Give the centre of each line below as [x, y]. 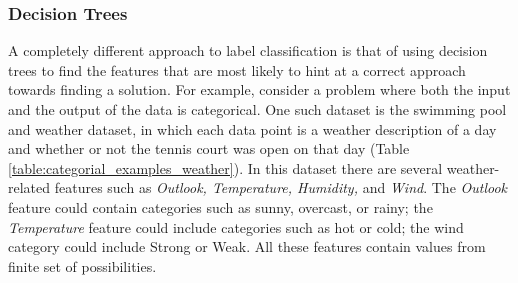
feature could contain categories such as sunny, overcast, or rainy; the [220, 206]
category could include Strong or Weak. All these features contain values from [247, 246]
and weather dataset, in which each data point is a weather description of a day [252, 128]
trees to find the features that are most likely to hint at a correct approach [237, 69]
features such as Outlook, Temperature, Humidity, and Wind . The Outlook [281, 187]
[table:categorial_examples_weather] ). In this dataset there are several [225, 167]
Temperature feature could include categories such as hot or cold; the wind [236, 226]
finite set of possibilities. [82, 265]
